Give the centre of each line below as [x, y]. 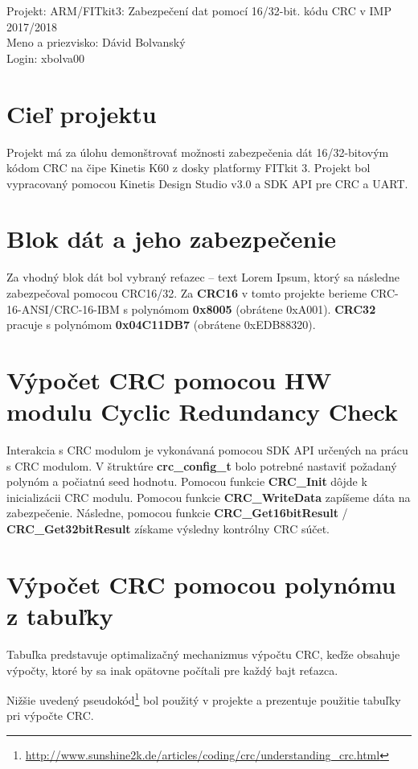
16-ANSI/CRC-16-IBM [63, 308]
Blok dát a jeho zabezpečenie [172, 239]
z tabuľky [60, 616]
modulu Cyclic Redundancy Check [203, 411]
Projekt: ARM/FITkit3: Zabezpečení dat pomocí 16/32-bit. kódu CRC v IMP [199, 10]
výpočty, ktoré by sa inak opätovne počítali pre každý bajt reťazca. [172, 670]
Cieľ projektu [82, 113]
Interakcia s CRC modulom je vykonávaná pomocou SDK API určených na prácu [207, 450]
